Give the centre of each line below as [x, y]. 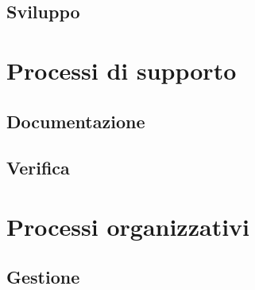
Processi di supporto [122, 70]
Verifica [38, 168]
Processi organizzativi [128, 226]
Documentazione [76, 121]
